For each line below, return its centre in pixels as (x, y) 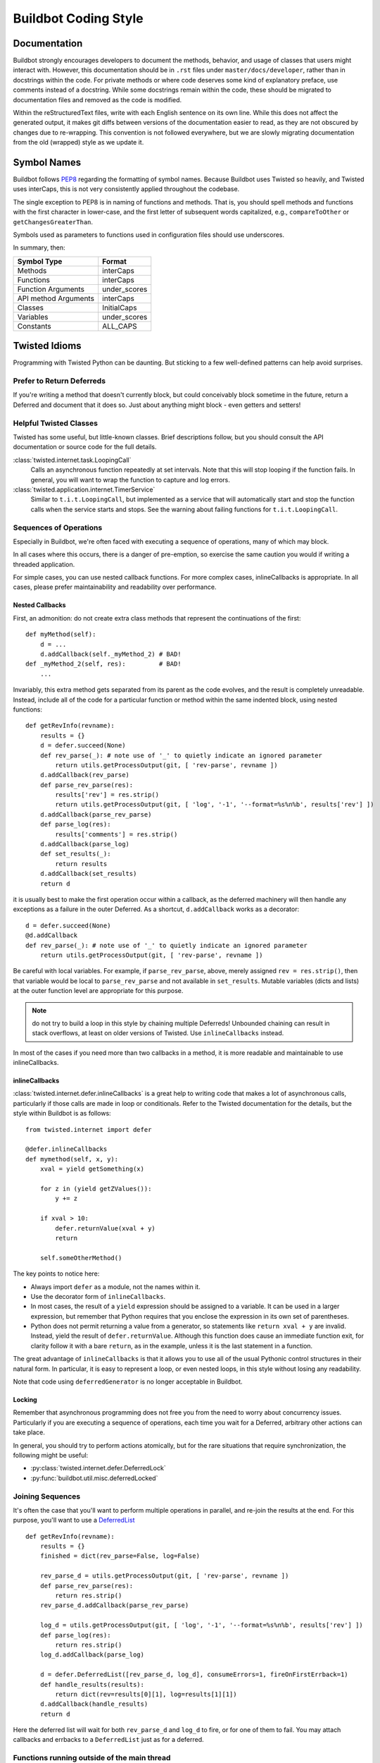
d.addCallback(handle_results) (94, 1704)
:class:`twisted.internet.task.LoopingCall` (72, 460)
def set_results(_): (75, 854)
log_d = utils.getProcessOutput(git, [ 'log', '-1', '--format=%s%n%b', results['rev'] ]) (202, 1625)
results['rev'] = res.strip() (107, 795)
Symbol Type (40, 261)
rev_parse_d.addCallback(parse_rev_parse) (114, 1605)
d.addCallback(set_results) (88, 874)
